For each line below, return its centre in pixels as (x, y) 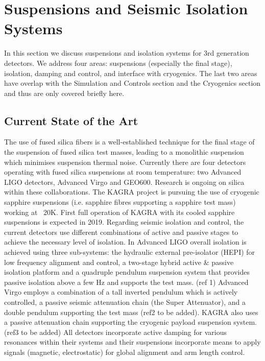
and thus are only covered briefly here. (64, 93)
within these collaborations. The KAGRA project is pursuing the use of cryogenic (132, 192)
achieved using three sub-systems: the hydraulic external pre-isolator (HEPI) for (130, 252)
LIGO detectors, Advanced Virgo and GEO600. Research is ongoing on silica (124, 182)
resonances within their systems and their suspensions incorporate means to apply (132, 342)
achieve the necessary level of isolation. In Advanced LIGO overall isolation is (125, 242)
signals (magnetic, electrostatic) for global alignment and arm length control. (125, 352)
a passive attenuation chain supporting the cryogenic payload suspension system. (130, 322)
